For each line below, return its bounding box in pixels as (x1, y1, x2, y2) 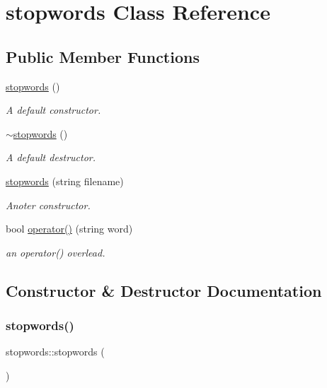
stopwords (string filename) (6, 173, 124, 188)
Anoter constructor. (6, 197, 91, 212)
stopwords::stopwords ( (6, 344, 105, 359)
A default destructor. (6, 150, 96, 165)
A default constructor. (6, 102, 101, 117)
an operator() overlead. (6, 245, 105, 259)
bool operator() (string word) (6, 221, 133, 236)
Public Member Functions (6, 45, 200, 67)
